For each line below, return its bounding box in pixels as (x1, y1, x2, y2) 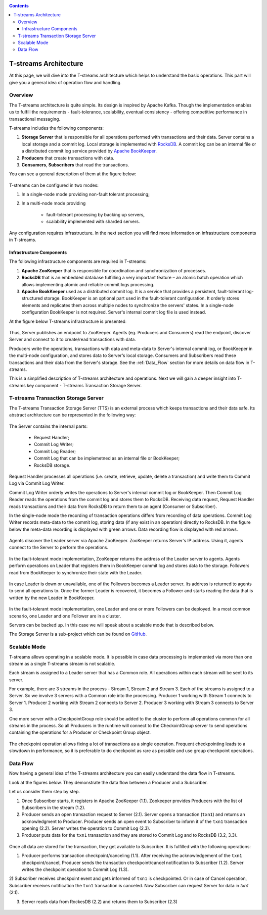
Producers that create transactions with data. (21, 155, 115, 161)
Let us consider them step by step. (9, 789, 80, 795)
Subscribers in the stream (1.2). (21, 805, 86, 811)
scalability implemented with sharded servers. (46, 218, 140, 225)
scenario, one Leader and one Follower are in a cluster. (9, 613, 121, 619)
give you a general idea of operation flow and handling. (9, 79, 122, 85)
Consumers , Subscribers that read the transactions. (21, 161, 130, 168)
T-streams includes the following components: (9, 125, 104, 131)
